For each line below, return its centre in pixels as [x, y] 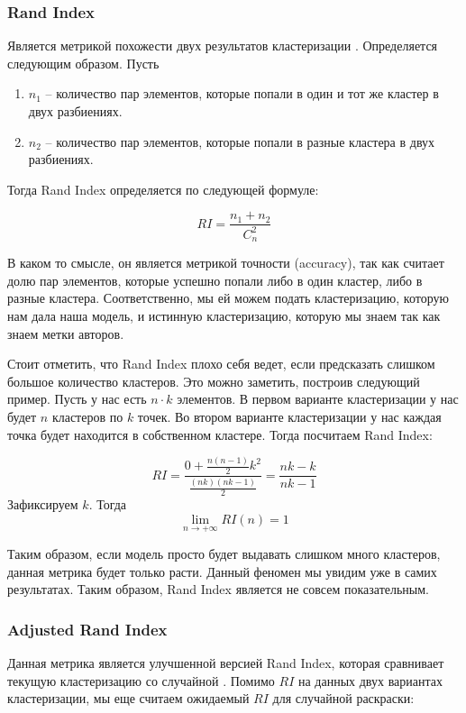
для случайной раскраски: [343, 698]
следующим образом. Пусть [83, 63]
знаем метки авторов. [66, 333]
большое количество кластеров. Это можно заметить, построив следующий [214, 381]
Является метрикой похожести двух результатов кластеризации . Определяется [223, 46]
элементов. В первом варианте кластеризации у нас [318, 399]
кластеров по [87, 416]
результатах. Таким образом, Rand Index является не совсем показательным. [219, 589]
